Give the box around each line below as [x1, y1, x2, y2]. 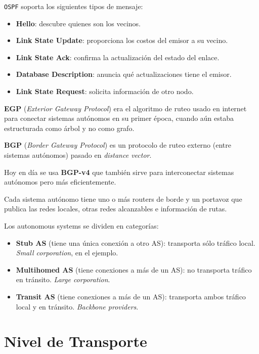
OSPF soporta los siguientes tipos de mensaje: [4, 1, 143, 11]
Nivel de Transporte [4, 331, 147, 351]
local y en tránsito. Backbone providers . [16, 301, 139, 312]
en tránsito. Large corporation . [16, 274, 110, 285]
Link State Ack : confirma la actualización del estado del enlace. [16, 52, 220, 62]
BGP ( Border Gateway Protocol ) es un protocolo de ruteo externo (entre [4, 140, 231, 150]
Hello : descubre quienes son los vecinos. [16, 18, 141, 28]
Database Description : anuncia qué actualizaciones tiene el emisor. [16, 69, 232, 79]
